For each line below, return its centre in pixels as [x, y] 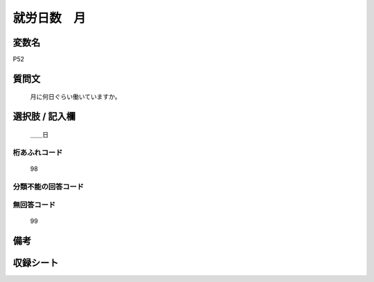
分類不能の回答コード [48, 187]
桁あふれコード [38, 152]
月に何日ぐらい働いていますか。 [75, 97]
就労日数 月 [50, 18]
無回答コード [34, 205]
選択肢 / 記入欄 [44, 116]
